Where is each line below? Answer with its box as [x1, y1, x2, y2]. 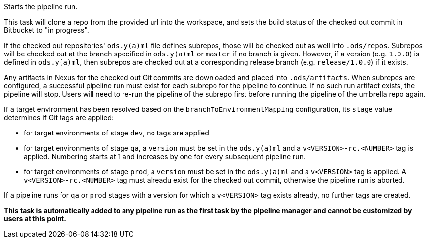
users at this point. [4, 215, 66, 223]
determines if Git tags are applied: [4, 113, 114, 122]
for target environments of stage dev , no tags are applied [24, 129, 209, 137]
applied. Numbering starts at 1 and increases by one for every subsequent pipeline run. [24, 152, 306, 161]
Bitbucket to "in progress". [4, 26, 89, 34]
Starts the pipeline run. [4, 2, 78, 11]
